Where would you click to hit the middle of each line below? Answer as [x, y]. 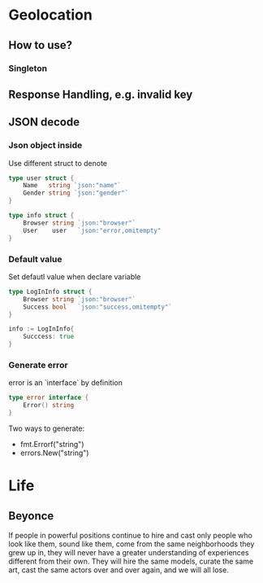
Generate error [38, 365]
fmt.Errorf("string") [52, 444]
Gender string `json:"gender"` [76, 193]
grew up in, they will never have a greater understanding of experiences [129, 552]
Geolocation [51, 15]
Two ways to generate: [47, 428]
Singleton [28, 68]
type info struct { [41, 216]
